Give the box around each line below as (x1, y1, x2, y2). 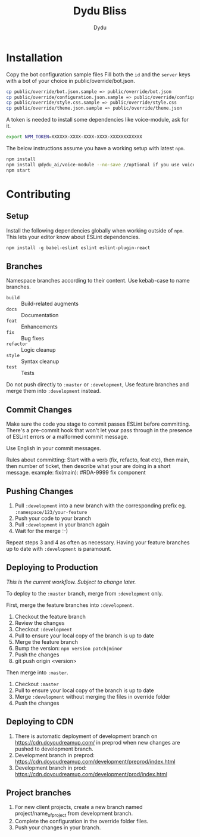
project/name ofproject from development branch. (14, 810, 133, 819)
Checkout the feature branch (14, 613, 86, 620)
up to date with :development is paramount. (6, 545, 112, 552)
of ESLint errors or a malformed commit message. (6, 433, 129, 441)
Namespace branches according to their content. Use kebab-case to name (6, 277, 190, 284)
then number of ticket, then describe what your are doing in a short (6, 463, 171, 470)
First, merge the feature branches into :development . (6, 601, 135, 609)
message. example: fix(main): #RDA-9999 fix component (6, 469, 146, 476)
